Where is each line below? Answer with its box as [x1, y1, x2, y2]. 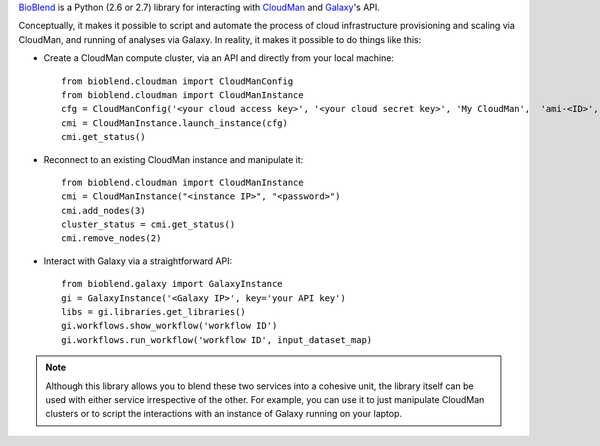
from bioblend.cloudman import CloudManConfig [61, 75, 294, 87]
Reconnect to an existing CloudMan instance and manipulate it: [43, 153, 304, 165]
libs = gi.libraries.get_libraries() [61, 306, 247, 318]
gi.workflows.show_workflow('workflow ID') [61, 320, 278, 332]
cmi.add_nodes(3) [61, 205, 146, 216]
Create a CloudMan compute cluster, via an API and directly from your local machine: [43, 52, 395, 64]
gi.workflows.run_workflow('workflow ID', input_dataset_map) [61, 334, 373, 345]
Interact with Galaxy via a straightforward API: [43, 255, 233, 267]
